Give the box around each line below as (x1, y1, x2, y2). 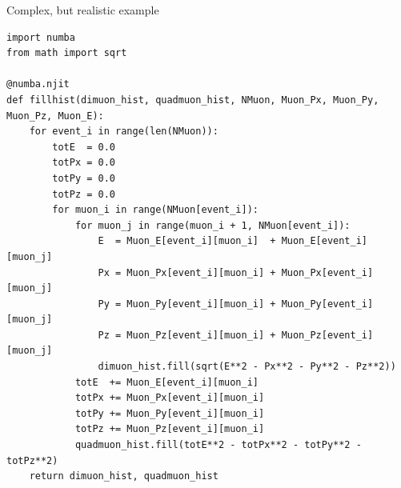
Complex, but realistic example (6, 2, 159, 18)
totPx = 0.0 (52, 157, 116, 169)
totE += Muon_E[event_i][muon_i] (74, 376, 259, 388)
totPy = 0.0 (52, 172, 116, 184)
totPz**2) (6, 454, 58, 466)
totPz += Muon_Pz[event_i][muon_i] (74, 423, 265, 435)
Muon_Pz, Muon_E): (6, 110, 104, 122)
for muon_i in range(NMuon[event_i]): (52, 204, 259, 216)
